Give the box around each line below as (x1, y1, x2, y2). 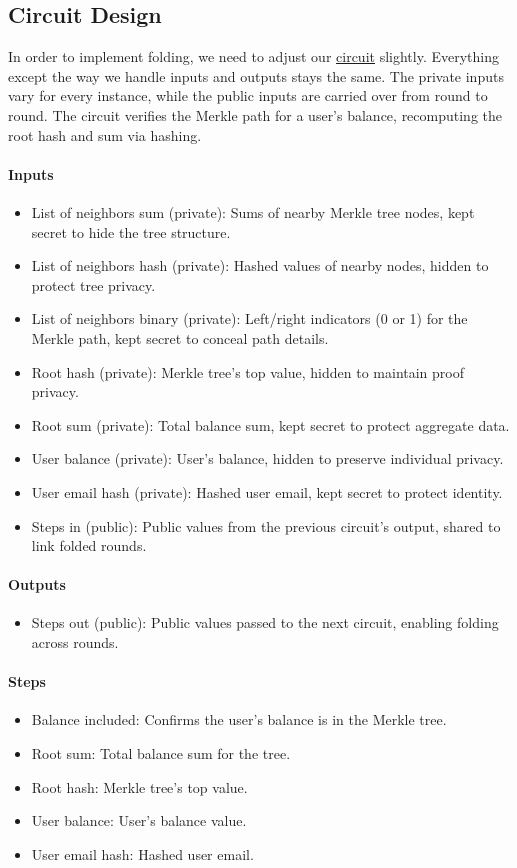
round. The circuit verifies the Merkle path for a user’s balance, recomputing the (8, 104, 503, 125)
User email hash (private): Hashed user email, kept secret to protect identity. (31, 481, 503, 502)
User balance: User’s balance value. (31, 810, 247, 831)
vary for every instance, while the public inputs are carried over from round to (8, 85, 488, 106)
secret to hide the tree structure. (31, 221, 231, 242)
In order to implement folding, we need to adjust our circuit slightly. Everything (8, 46, 499, 67)
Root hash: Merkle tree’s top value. (31, 776, 248, 797)
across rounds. (31, 632, 119, 653)
